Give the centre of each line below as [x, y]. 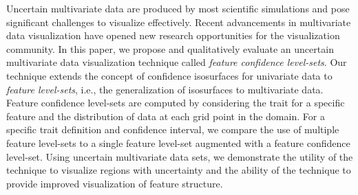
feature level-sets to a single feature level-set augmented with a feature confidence [178, 142]
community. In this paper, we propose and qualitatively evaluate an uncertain [170, 48]
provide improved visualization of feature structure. [115, 183]
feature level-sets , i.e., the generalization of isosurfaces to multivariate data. [165, 89]
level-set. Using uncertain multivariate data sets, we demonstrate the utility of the [180, 156]
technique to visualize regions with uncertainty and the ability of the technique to [179, 170]
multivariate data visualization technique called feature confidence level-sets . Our [177, 62]
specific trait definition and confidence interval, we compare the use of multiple [173, 129]
